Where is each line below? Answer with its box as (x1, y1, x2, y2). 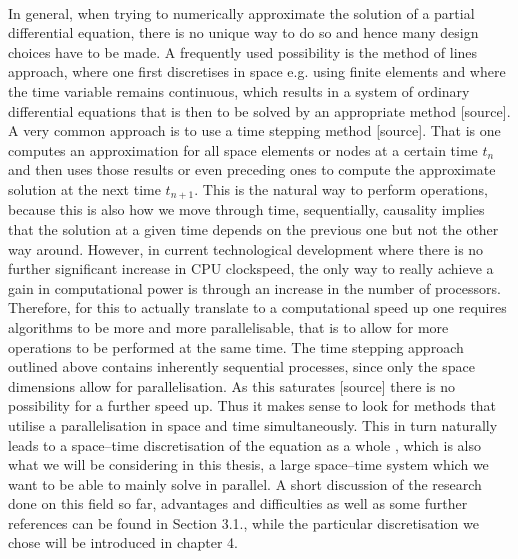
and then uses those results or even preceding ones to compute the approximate (8, 159, 496, 180)
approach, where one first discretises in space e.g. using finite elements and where (8, 61, 506, 82)
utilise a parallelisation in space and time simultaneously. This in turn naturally (8, 414, 498, 435)
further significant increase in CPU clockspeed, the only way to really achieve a (8, 258, 494, 279)
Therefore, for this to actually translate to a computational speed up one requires (8, 297, 507, 318)
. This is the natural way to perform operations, (194, 178, 488, 199)
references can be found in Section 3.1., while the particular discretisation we (8, 512, 479, 533)
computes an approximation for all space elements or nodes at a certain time (8, 139, 478, 160)
